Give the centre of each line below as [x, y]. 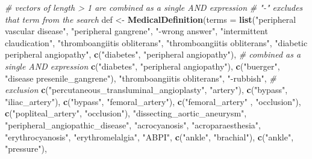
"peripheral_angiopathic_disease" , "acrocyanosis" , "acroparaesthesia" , [133, 124]
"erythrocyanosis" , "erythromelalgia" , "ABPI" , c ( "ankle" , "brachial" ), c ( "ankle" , [149, 136]
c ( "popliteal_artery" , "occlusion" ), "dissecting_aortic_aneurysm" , [126, 113]
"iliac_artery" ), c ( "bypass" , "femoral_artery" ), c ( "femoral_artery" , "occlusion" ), [153, 101]
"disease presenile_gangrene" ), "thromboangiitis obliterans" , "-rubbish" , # [141, 78]
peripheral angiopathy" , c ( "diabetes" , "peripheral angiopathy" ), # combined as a [153, 54]
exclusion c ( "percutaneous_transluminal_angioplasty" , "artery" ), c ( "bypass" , [146, 90]
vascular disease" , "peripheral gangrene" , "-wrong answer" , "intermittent [136, 31]
